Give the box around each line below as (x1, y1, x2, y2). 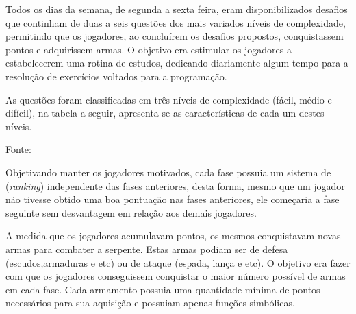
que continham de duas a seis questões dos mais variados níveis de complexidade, (5, 15, 346, 29)
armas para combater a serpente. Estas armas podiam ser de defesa (5, 241, 288, 256)
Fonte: (5, 142, 31, 156)
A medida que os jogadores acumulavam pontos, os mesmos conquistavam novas (5, 228, 341, 243)
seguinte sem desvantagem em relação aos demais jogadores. (5, 205, 257, 219)
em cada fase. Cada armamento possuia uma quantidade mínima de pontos (5, 282, 320, 296)
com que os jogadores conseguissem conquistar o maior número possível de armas (5, 269, 346, 283)
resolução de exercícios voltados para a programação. (5, 69, 227, 83)
